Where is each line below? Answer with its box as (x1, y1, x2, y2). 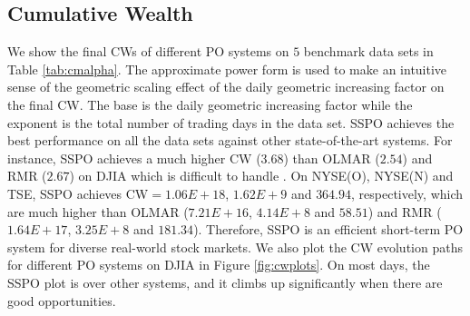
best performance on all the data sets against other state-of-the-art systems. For (7, 131, 453, 150)
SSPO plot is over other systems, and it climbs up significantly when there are (7, 272, 443, 291)
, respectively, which (351, 183, 464, 202)
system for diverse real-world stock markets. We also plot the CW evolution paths (7, 237, 463, 256)
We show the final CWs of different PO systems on (7, 42, 289, 61)
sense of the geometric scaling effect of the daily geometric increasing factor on (7, 77, 445, 96)
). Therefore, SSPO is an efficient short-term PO (193, 220, 464, 239)
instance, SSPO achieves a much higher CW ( (7, 148, 261, 167)
